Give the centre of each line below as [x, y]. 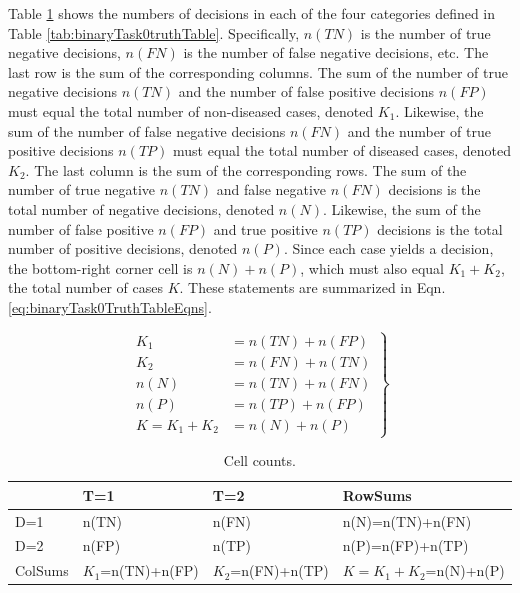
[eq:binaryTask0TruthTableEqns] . [110, 306]
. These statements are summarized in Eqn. [312, 287]
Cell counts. [259, 460]
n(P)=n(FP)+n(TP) [405, 545]
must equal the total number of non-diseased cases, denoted [191, 110]
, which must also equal [372, 267]
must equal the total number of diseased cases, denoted [342, 150]
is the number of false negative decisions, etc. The [336, 52]
